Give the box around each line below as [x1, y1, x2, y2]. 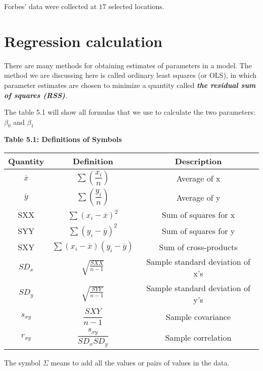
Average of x [176, 172, 221, 184]
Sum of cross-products [159, 241, 238, 253]
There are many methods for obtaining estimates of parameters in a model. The [4, 60, 252, 70]
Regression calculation [4, 30, 163, 51]
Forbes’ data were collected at [4, 1, 97, 11]
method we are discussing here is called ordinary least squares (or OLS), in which [4, 70, 257, 80]
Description [174, 155, 222, 167]
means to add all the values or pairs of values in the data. [51, 357, 230, 367]
